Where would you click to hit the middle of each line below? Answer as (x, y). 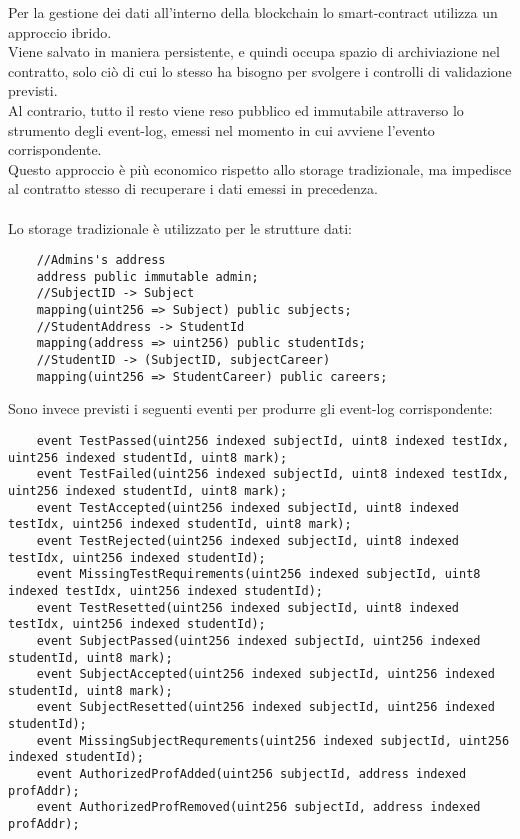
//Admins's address (101, 260)
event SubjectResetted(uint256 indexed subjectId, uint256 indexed (265, 707)
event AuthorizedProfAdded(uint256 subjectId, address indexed (251, 774)
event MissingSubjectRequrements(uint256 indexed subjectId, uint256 (273, 740)
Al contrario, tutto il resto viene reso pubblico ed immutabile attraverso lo (236, 109)
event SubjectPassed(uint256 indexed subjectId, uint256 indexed (258, 640)
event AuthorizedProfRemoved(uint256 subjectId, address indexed (258, 807)
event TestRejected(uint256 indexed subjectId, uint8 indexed (248, 540)
